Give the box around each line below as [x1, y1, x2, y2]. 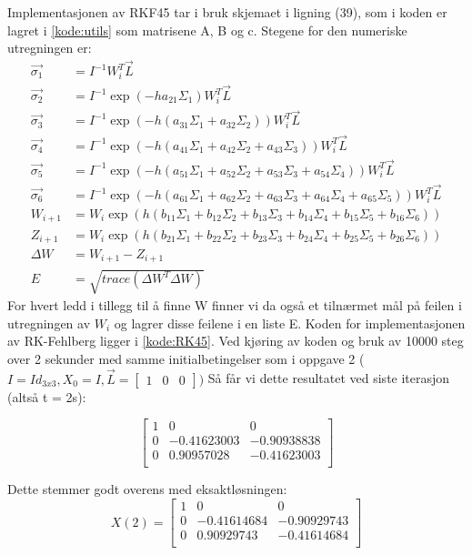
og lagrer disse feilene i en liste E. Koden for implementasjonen [114, 313, 466, 332]
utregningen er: [7, 38, 92, 57]
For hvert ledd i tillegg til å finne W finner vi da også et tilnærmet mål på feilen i [7, 296, 462, 315]
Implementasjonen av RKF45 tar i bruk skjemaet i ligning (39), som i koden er [7, 3, 447, 21]
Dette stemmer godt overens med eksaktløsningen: [7, 479, 287, 499]
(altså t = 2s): [7, 387, 86, 406]
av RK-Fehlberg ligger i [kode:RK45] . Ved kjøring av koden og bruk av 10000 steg [7, 331, 464, 350]
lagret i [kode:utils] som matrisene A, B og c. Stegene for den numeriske [7, 20, 407, 39]
